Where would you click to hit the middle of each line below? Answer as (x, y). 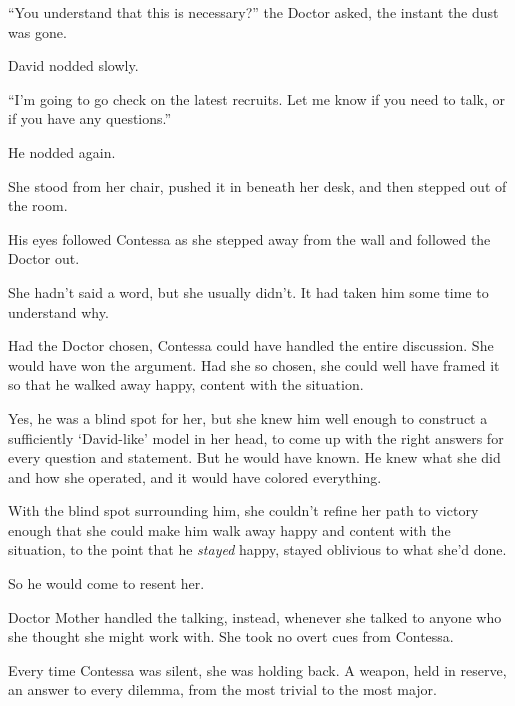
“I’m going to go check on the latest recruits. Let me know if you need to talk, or (257, 98)
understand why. (58, 311)
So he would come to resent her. (106, 583)
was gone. (37, 31)
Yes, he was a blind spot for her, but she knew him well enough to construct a (248, 417)
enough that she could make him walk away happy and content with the (229, 529)
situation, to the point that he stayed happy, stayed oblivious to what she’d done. (257, 549)
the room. (38, 205)
